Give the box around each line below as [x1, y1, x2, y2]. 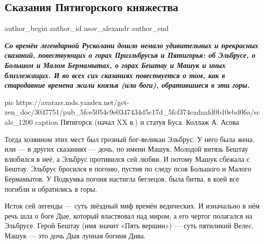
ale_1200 [5, 116, 33, 127]
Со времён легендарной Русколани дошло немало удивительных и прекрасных [5, 40, 258, 50]
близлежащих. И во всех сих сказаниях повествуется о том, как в [5, 69, 225, 80]
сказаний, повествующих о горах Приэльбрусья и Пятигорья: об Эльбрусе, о [5, 50, 255, 60]
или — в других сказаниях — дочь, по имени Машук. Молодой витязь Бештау [5, 144, 248, 154]
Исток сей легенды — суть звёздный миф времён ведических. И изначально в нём [5, 200, 260, 211]
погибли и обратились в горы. [5, 183, 97, 194]
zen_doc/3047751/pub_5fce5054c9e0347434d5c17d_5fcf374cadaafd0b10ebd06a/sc [5, 107, 260, 117]
